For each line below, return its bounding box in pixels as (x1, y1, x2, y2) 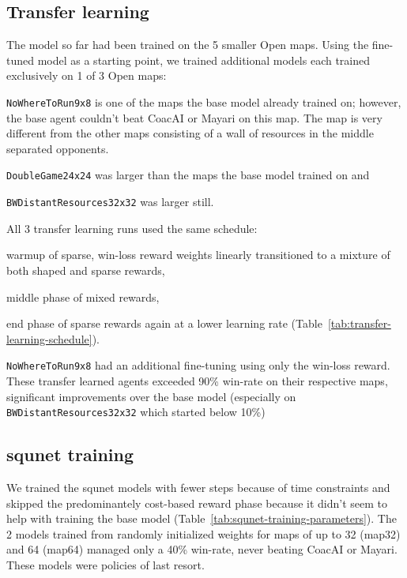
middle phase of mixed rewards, (6, 288, 160, 305)
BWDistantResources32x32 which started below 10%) (6, 403, 266, 420)
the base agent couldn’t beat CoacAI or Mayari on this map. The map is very (6, 109, 383, 126)
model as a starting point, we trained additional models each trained (37, 51, 371, 68)
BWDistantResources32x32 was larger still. (6, 193, 214, 210)
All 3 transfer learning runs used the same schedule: (6, 220, 258, 236)
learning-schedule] (6, 330, 92, 347)
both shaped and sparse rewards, (6, 261, 165, 278)
